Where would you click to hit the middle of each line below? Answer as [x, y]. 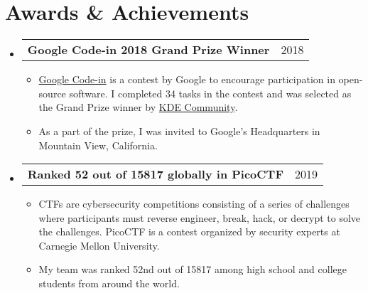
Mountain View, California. [98, 145]
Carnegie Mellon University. [99, 245]
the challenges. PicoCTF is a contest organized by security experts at [189, 231]
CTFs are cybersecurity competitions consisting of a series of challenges [194, 204]
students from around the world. [109, 283]
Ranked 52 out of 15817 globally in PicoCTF [155, 174]
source [52, 93]
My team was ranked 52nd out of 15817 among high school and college [193, 269]
